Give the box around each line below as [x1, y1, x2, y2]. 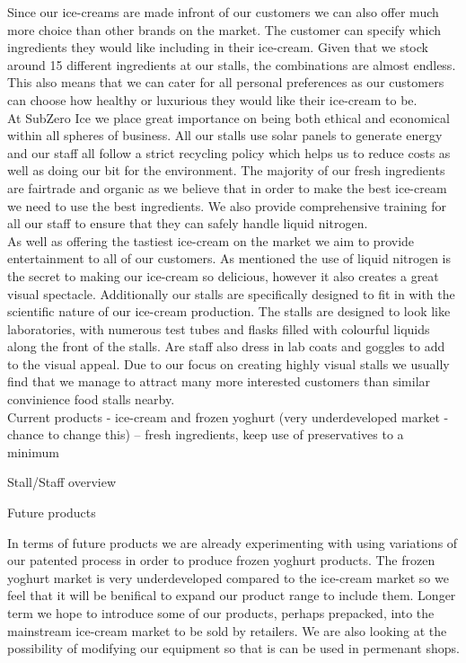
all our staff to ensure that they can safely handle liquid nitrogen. [7, 214, 368, 233]
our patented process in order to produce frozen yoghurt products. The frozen [7, 551, 435, 570]
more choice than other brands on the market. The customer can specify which [7, 20, 441, 39]
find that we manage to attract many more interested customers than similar [7, 372, 431, 391]
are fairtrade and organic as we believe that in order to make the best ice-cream [7, 178, 447, 197]
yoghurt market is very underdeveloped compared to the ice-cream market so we [7, 568, 449, 587]
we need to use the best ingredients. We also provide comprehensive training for [7, 196, 447, 215]
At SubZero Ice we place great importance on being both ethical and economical [7, 108, 450, 127]
